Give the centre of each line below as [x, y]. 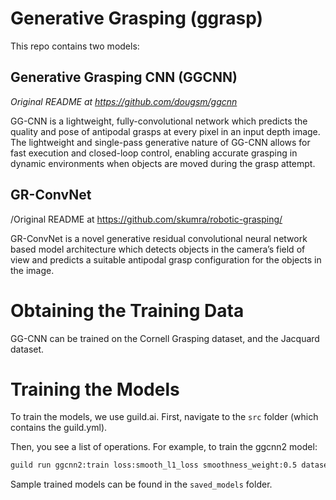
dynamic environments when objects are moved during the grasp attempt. [163, 163]
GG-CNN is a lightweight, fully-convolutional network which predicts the [159, 121]
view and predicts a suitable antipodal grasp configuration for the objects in [166, 259]
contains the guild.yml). [59, 428]
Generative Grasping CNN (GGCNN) [124, 77]
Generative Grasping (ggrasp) [137, 18]
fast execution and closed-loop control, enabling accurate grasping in [154, 153]
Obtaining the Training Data [127, 310]
